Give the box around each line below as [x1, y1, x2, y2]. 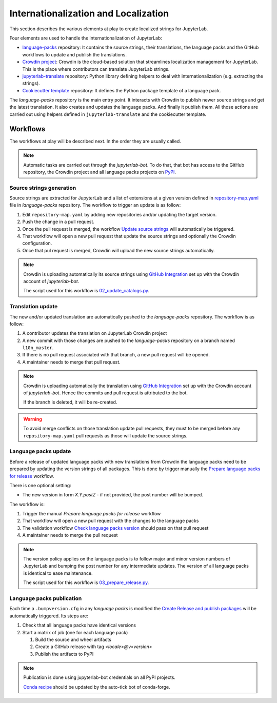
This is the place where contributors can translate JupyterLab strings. [22, 66, 170, 72]
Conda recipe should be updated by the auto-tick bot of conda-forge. [23, 684, 170, 690]
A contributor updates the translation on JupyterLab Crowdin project [22, 330, 167, 336]
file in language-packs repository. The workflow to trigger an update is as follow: [9, 202, 181, 208]
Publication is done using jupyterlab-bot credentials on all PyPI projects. [23, 674, 175, 680]
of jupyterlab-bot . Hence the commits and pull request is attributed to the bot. [23, 390, 188, 396]
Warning [23, 416, 42, 422]
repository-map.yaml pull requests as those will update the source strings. [23, 432, 188, 438]
